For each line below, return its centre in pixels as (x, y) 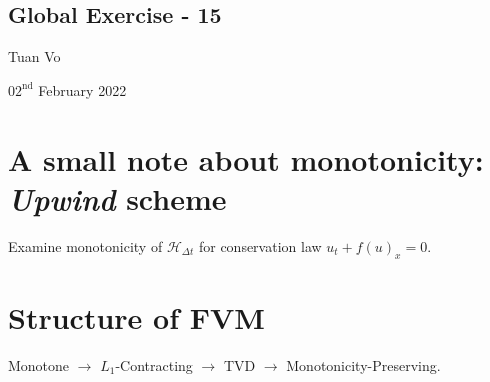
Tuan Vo (34, 56)
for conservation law (260, 245)
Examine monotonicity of (85, 245)
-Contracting (154, 364)
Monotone (39, 364)
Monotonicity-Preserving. (363, 364)
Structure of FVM (136, 316)
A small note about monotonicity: (246, 158)
